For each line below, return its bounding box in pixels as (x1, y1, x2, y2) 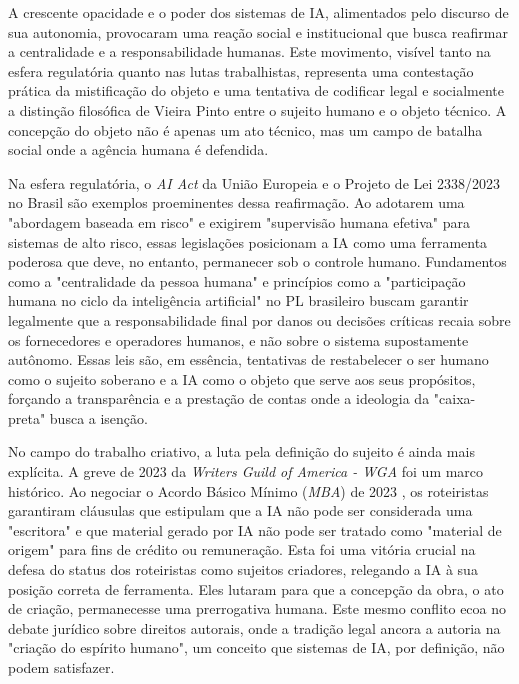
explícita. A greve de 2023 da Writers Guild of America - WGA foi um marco (8, 461, 484, 482)
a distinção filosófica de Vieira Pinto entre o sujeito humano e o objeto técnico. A (8, 99, 507, 120)
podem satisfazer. (8, 657, 115, 677)
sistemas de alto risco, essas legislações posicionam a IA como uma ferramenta (8, 231, 488, 252)
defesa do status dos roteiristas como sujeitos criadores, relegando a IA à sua (8, 559, 478, 580)
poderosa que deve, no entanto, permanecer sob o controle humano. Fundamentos (8, 251, 507, 272)
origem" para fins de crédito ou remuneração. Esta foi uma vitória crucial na (8, 539, 476, 560)
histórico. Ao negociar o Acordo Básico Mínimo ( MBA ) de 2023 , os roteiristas (8, 480, 489, 501)
